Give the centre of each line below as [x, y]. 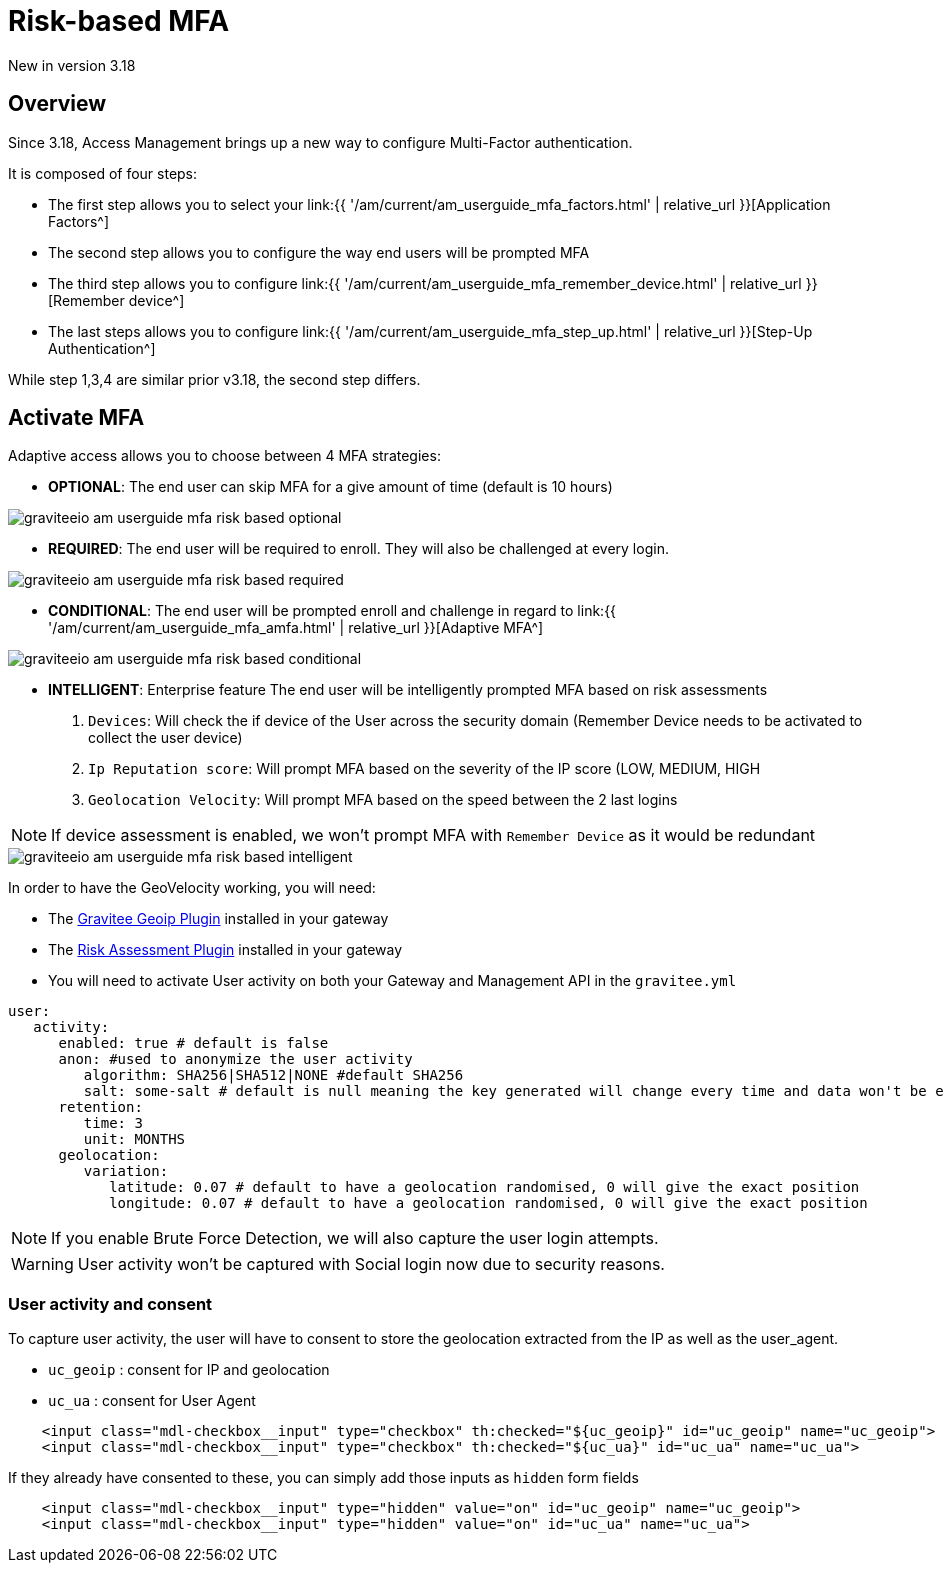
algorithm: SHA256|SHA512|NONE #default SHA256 [273, 1075]
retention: [100, 1107]
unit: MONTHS [134, 1139]
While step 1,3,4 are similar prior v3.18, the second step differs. [214, 379]
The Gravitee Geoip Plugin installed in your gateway [218, 919]
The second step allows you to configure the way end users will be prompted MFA [319, 252]
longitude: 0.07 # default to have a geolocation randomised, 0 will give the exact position [488, 1203]
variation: [126, 1171]
